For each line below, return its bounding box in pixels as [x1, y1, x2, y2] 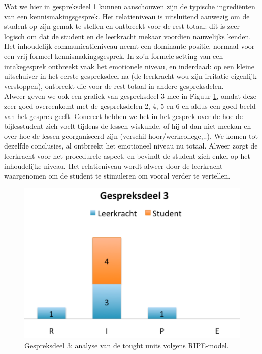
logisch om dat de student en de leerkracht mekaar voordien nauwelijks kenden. [4, 31, 251, 41]
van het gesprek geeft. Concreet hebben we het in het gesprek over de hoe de [4, 110, 243, 121]
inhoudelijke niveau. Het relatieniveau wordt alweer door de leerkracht [4, 160, 223, 171]
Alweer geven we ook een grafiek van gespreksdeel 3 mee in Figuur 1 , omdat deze [4, 91, 257, 101]
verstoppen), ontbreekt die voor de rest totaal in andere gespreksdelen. [4, 80, 224, 91]
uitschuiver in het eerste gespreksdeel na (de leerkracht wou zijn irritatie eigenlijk [4, 71, 257, 81]
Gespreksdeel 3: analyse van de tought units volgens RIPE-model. [24, 340, 229, 350]
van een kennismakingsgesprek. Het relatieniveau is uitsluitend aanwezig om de [4, 11, 250, 21]
